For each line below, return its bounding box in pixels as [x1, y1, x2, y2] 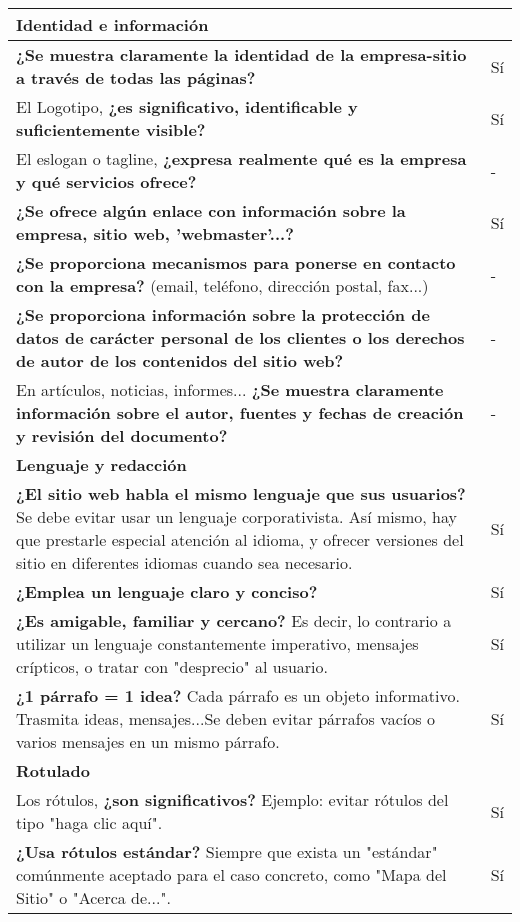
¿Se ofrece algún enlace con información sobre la [16, 199, 406, 222]
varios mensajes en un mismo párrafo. [16, 730, 280, 753]
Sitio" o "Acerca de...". [16, 886, 171, 909]
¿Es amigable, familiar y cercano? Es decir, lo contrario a [16, 609, 452, 632]
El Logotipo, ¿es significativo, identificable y [16, 95, 358, 118]
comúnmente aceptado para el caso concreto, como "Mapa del [16, 863, 447, 886]
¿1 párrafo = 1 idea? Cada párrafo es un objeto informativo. [16, 684, 460, 707]
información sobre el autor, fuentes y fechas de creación [16, 401, 464, 424]
